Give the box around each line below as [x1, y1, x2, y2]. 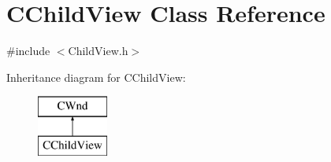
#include [6, 42, 50, 59]
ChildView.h [68, 42, 128, 59]
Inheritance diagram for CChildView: [6, 68, 186, 85]
